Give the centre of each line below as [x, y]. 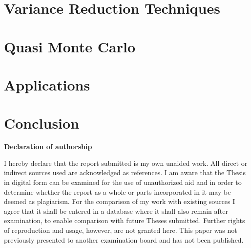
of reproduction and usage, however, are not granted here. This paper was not [121, 230]
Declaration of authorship [48, 147]
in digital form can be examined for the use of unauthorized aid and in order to [123, 182]
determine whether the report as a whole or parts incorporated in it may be [117, 192]
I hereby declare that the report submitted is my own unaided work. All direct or [126, 163]
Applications [47, 84]
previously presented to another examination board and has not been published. [124, 239]
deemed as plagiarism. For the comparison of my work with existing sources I [120, 201]
